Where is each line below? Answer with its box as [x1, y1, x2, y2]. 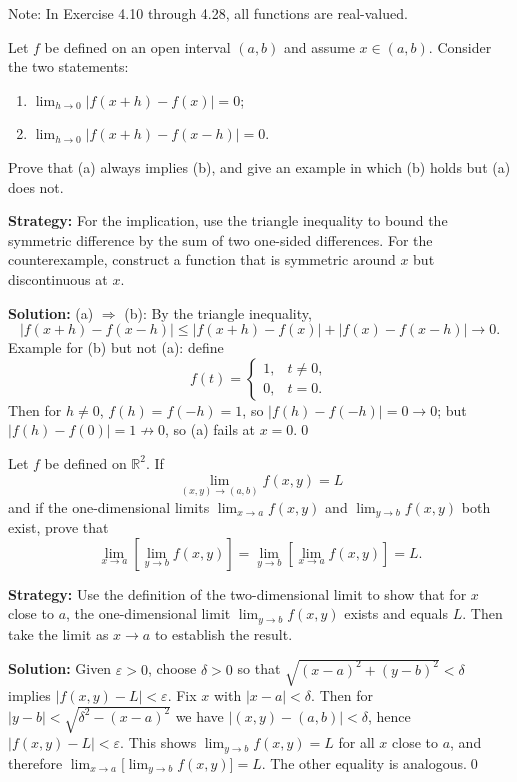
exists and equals [344, 603, 449, 624]
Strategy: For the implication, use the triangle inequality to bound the [8, 210, 448, 231]
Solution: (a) [8, 302, 94, 323]
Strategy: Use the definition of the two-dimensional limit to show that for [8, 583, 467, 604]
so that [237, 658, 281, 679]
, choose [148, 658, 197, 679]
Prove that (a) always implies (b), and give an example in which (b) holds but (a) [8, 156, 511, 177]
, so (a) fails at [165, 419, 256, 440]
